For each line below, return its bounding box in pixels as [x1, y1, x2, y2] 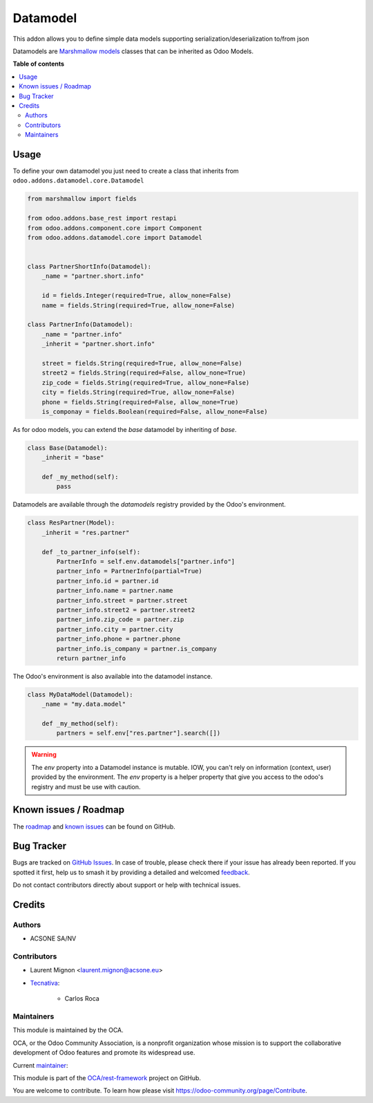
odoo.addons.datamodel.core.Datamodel [12, 177, 144, 185]
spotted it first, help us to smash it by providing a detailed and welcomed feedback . [12, 868, 250, 876]
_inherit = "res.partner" [41, 529, 130, 536]
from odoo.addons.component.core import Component [27, 224, 203, 232]
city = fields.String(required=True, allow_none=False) [41, 388, 236, 397]
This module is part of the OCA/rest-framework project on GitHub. [12, 1073, 202, 1082]
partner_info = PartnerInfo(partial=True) [56, 567, 203, 575]
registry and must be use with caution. [31, 782, 141, 791]
